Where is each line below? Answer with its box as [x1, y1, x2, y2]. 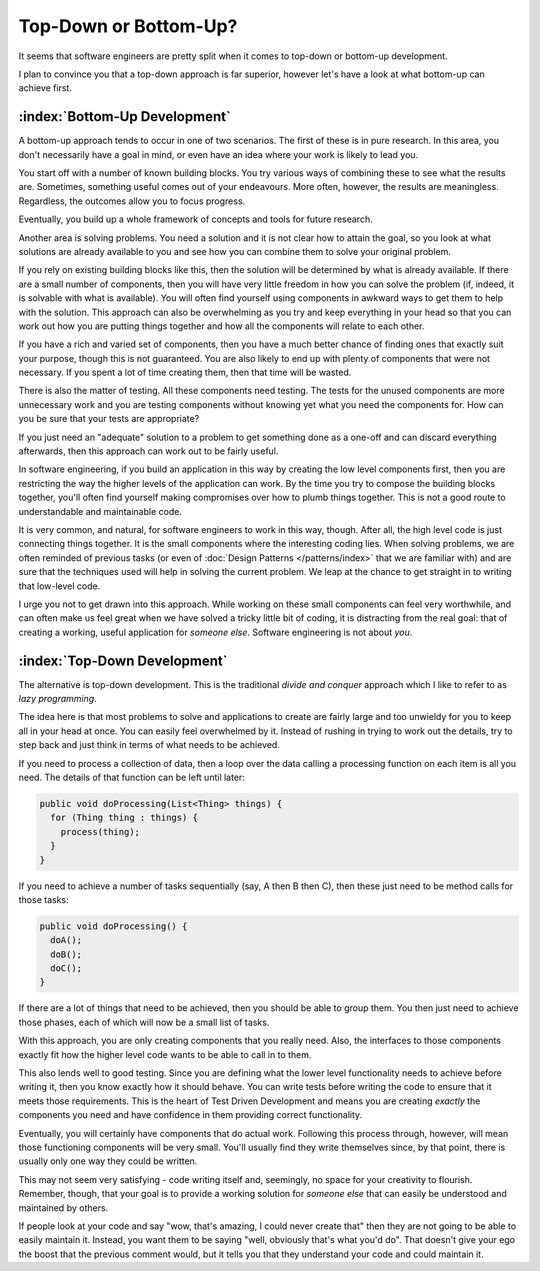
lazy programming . [18, 693, 97, 705]
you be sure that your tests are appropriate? [18, 413, 200, 425]
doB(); [50, 948, 83, 960]
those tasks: [18, 893, 69, 905]
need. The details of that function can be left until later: [18, 771, 245, 783]
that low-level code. [18, 580, 101, 592]
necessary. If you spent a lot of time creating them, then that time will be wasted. [18, 366, 352, 379]
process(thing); [60, 826, 140, 837]
